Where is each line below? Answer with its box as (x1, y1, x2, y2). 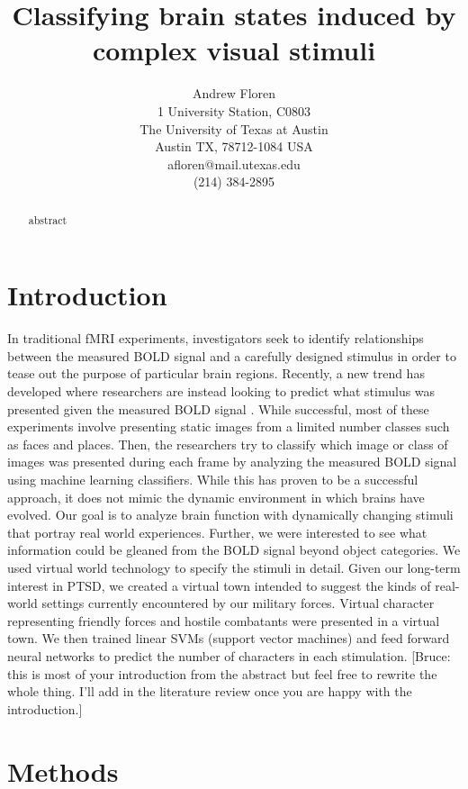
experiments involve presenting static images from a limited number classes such (7, 417, 450, 436)
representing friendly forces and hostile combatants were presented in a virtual (7, 611, 440, 630)
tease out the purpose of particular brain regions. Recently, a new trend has (7, 364, 425, 383)
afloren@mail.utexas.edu (167, 154, 301, 173)
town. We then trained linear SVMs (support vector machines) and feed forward (7, 629, 450, 648)
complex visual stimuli (92, 32, 376, 68)
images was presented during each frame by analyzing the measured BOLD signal (7, 452, 457, 471)
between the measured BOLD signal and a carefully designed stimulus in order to (7, 346, 456, 365)
